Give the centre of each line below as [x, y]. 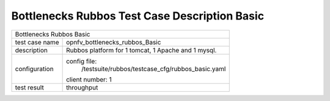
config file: [82, 61]
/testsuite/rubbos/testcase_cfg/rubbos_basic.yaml [154, 69]
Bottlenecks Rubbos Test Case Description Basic [138, 16]
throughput [82, 87]
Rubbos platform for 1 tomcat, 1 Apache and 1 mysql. [141, 50]
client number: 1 [89, 79]
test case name [37, 42]
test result [29, 87]
